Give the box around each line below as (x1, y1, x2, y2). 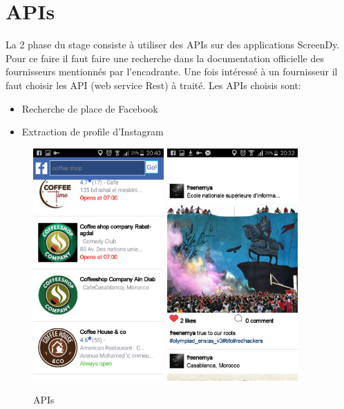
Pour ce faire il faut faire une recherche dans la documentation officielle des (6, 50, 324, 65)
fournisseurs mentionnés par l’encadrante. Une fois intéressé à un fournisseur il (6, 64, 338, 79)
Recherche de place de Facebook (21, 101, 158, 115)
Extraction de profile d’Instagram (21, 124, 164, 139)
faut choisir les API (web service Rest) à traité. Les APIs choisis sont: (6, 77, 301, 92)
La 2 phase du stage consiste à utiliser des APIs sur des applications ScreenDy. (6, 37, 340, 52)
